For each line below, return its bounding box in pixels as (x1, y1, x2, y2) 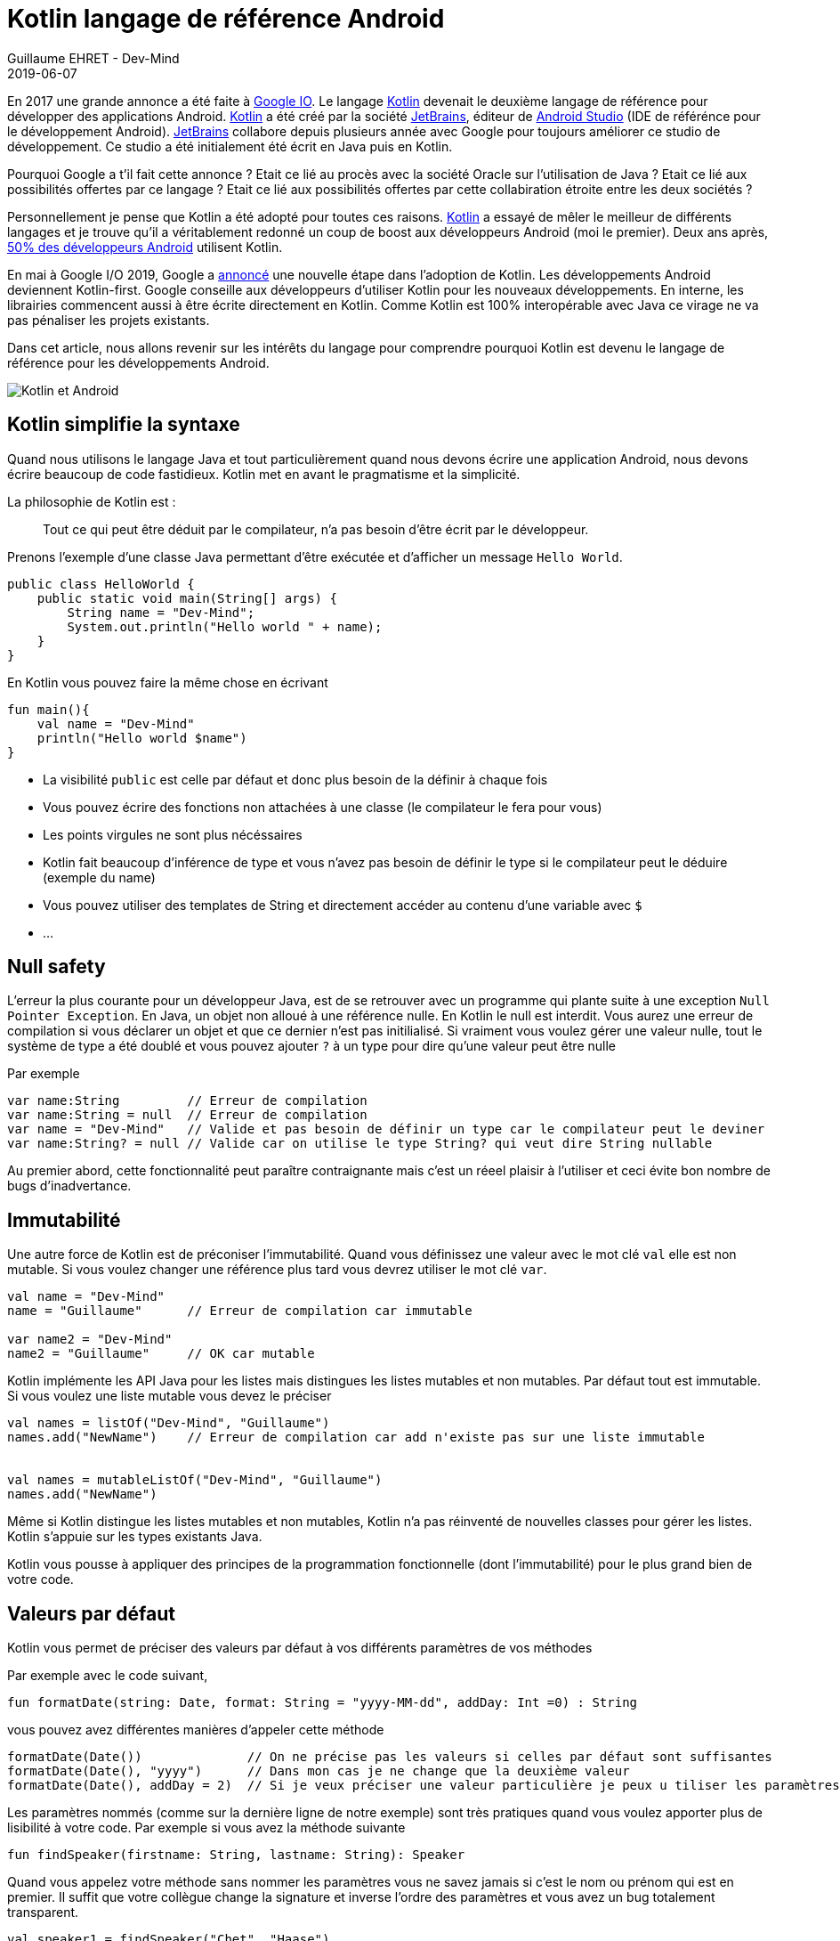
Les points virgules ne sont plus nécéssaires (43, 826, 303, 842)
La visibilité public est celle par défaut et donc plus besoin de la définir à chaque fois (43, 771, 548, 787)
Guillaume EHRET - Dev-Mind (7, 50, 180, 66)
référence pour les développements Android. (7, 354, 270, 370)
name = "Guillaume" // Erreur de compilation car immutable (7, 1303, 472, 1319)
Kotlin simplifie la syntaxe (7, 413, 240, 436)
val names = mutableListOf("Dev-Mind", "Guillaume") (7, 1473, 383, 1488)
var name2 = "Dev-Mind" (7, 1332, 173, 1347)
